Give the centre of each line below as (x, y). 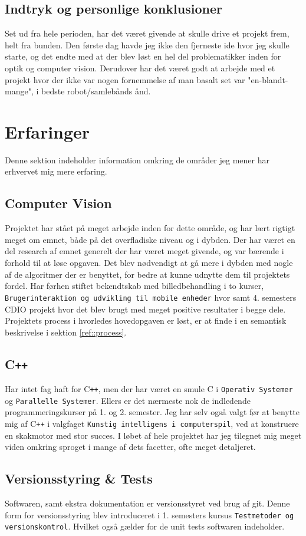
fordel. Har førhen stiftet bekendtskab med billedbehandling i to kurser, (134, 286)
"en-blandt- (268, 79)
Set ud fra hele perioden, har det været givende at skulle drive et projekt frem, (147, 33)
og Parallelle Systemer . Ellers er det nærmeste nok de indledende (128, 400)
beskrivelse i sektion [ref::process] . (66, 332)
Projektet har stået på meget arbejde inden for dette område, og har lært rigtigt (150, 228)
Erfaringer (47, 131)
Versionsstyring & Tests (79, 479)
